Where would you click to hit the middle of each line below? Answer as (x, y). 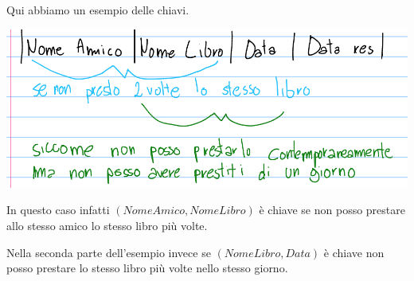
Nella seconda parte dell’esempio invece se (109, 252)
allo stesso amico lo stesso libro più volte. (107, 226)
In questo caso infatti (58, 210)
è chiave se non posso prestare (332, 210)
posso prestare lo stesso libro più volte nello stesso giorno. (147, 268)
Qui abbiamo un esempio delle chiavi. (98, 10)
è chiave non (354, 252)
